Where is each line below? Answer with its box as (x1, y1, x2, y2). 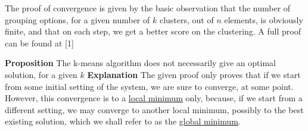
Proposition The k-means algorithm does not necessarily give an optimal (5, 57, 276, 69)
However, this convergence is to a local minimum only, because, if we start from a (5, 92, 303, 104)
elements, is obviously (224, 13, 303, 26)
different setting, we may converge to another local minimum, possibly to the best (5, 103, 304, 116)
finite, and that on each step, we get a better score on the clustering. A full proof (5, 25, 301, 38)
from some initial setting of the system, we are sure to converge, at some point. (5, 80, 294, 92)
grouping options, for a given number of (5, 13, 150, 26)
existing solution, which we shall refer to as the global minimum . (5, 115, 241, 127)
